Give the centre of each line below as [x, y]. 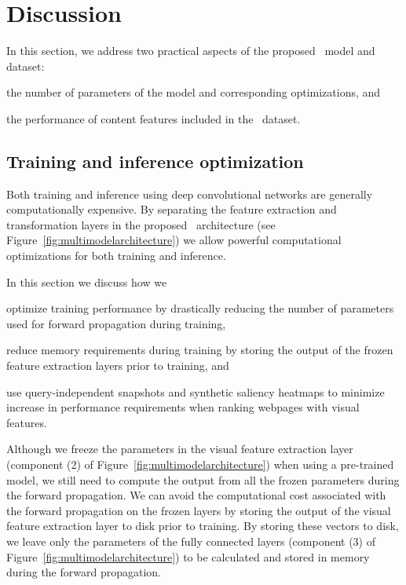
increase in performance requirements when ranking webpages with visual [183, 407]
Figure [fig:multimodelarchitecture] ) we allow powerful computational [174, 240]
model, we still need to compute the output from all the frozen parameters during [203, 479]
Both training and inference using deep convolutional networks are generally [190, 194]
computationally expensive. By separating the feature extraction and [172, 209]
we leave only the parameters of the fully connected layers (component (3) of [191, 541]
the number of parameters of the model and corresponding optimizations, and [194, 92]
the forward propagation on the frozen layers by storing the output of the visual [199, 510]
